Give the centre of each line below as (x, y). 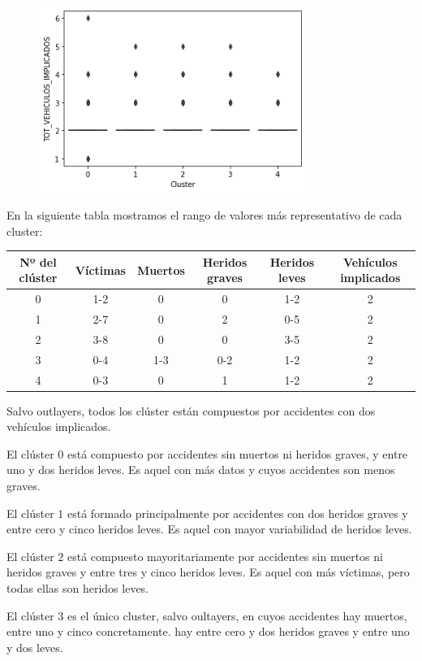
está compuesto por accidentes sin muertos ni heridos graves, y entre (237, 453)
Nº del (38, 261)
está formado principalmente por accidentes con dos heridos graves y (237, 513)
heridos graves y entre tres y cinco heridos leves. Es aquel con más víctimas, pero (208, 572)
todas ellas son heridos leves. (78, 588)
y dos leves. (35, 647)
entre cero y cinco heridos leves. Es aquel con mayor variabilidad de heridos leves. (209, 529)
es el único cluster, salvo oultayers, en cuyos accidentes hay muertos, (237, 615)
